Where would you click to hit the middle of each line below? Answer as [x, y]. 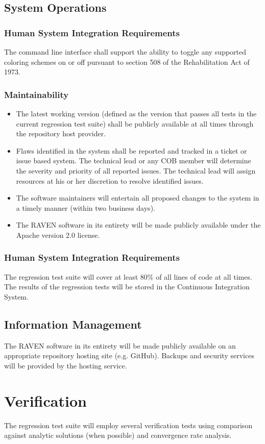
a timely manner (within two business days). [86, 207]
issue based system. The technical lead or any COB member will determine [134, 161]
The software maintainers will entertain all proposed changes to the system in [138, 198]
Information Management [73, 324]
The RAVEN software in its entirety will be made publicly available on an [120, 345]
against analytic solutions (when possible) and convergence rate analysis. [118, 435]
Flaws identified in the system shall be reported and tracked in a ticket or [131, 150]
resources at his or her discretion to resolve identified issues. [110, 180]
